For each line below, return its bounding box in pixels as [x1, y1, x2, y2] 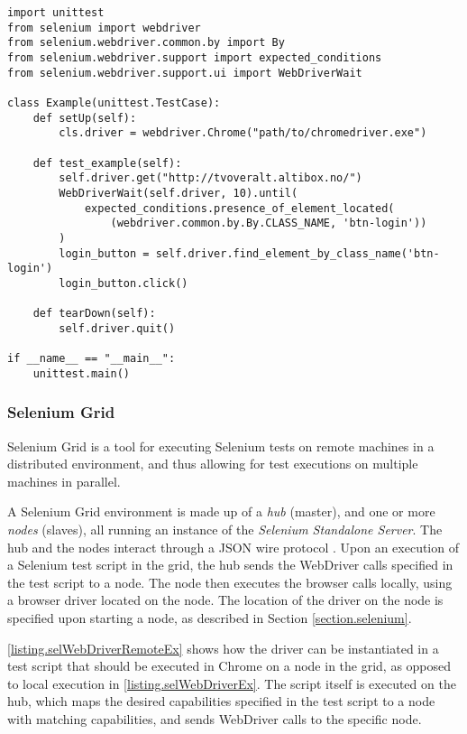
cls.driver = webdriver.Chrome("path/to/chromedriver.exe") [59, 126, 427, 140]
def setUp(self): [32, 111, 137, 125]
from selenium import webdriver [7, 21, 201, 34]
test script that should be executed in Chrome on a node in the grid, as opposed [7, 656, 452, 675]
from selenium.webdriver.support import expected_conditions [7, 51, 382, 64]
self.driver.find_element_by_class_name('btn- [155, 246, 440, 260]
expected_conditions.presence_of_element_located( [84, 201, 395, 215]
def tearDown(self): [32, 307, 156, 321]
